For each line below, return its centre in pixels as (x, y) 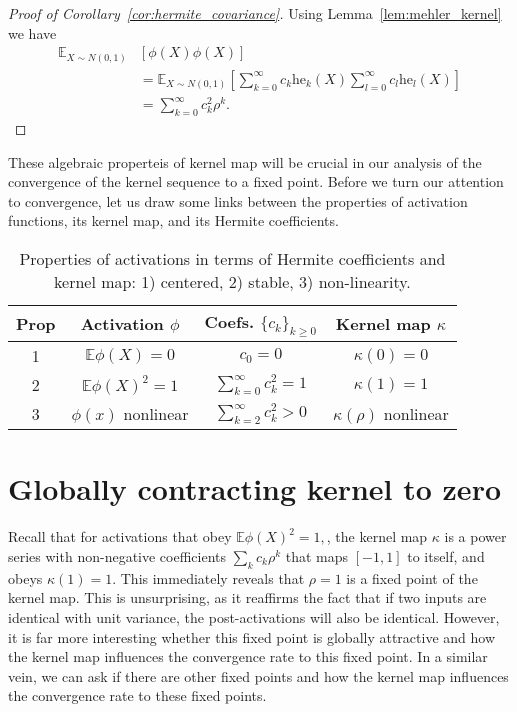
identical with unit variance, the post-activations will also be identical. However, (254, 616)
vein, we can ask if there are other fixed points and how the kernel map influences (258, 675)
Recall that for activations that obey (120, 536)
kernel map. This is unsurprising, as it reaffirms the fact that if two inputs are (247, 597)
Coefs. (229, 322)
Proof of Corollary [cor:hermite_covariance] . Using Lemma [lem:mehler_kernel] (255, 13)
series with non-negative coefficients (117, 555)
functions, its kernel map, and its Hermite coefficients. (173, 220)
